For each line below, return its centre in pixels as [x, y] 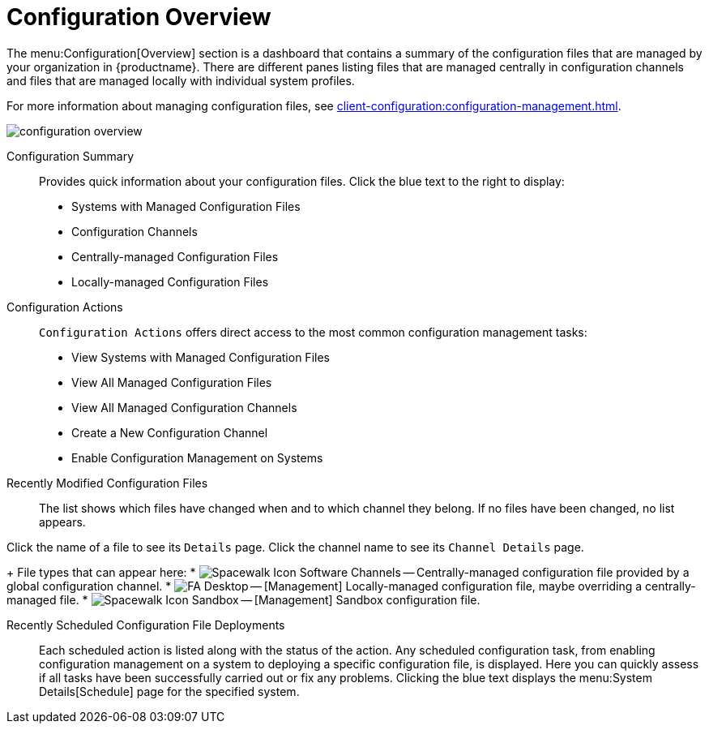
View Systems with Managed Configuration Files [201, 357]
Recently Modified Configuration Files [107, 483]
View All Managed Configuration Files [172, 382]
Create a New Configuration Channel [170, 432]
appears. [62, 522]
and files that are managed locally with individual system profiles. [181, 80]
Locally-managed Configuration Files [170, 281]
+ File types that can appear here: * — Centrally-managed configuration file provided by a [348, 572]
